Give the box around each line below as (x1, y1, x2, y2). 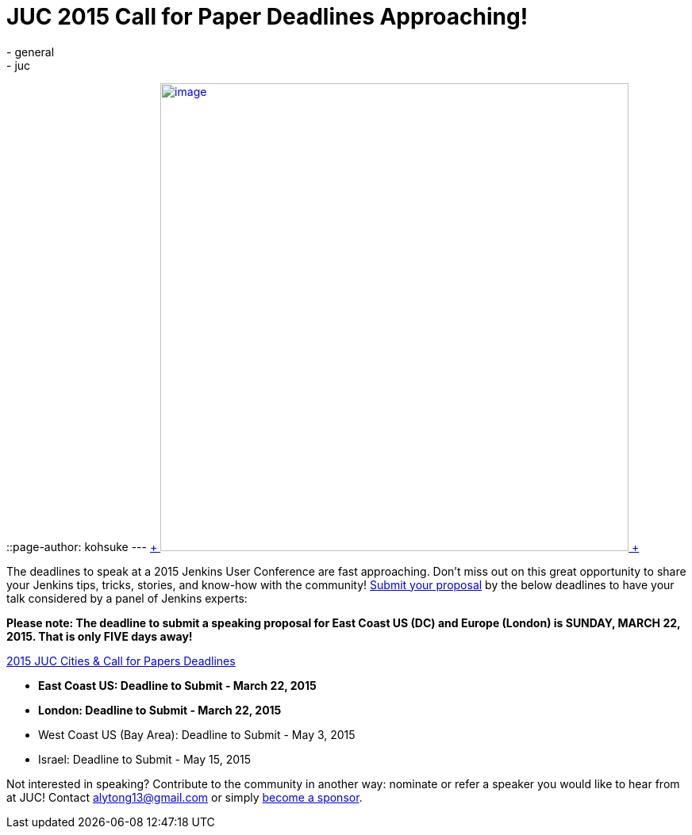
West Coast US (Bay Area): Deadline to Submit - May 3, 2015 (38, 727, 356, 741)
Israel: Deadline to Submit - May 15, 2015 (38, 752, 252, 766)
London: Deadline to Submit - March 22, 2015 (38, 703, 282, 717)
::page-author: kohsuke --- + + (6, 539, 640, 553)
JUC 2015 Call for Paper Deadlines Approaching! (6, 3, 529, 30)
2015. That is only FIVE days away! (6, 629, 193, 643)
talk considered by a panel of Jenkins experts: (6, 591, 248, 605)
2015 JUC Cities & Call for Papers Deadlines (6, 653, 236, 668)
